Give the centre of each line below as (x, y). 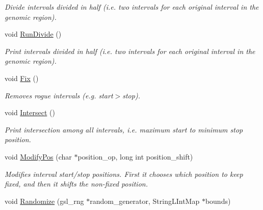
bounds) (218, 201)
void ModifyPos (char (38, 156)
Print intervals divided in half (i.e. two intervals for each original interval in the (130, 51)
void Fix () (22, 78)
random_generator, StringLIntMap (145, 201)
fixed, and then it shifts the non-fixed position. (76, 184)
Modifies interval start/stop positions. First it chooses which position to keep (124, 174)
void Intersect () (30, 112)
